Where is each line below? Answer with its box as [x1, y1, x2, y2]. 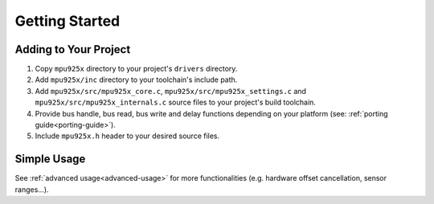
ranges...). [14, 185, 49, 194]
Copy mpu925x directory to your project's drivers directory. [35, 64, 238, 74]
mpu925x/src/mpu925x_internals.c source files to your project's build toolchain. [35, 97, 317, 108]
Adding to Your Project [14, 43, 131, 56]
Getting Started [14, 12, 121, 30]
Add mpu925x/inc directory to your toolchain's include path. [35, 75, 238, 84]
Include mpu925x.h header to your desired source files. [35, 131, 220, 141]
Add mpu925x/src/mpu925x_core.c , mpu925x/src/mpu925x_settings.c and [35, 86, 307, 96]
